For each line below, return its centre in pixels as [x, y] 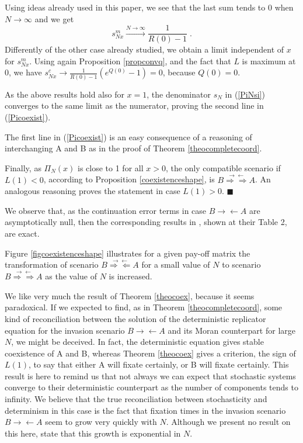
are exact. [22, 233]
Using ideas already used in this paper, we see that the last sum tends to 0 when [149, 7]
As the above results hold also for [65, 94]
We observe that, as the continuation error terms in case [106, 210]
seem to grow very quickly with [101, 422]
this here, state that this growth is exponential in [93, 433]
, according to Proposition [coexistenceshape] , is [129, 179]
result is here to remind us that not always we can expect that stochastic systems [150, 375]
